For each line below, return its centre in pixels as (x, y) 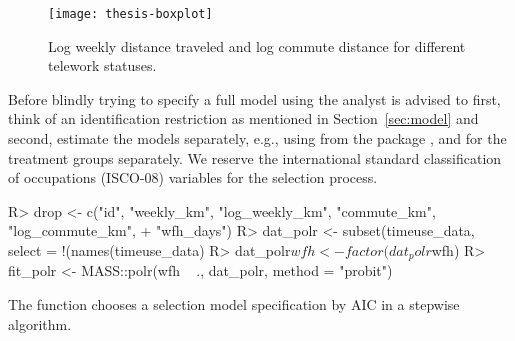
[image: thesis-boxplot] (130, 14)
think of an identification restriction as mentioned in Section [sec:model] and (243, 118)
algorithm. (40, 323)
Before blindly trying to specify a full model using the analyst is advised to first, (254, 98)
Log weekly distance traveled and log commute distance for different (257, 45)
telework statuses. (102, 65)
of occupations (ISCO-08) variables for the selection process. (193, 177)
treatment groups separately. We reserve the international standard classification (255, 157)
